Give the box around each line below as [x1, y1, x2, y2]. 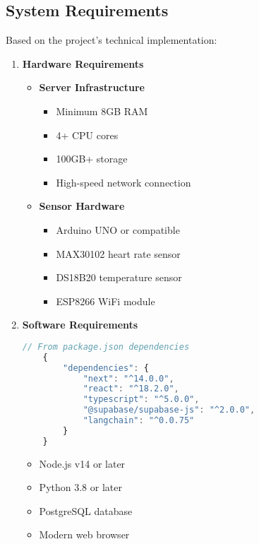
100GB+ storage [56, 151, 128, 166]
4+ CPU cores [56, 127, 119, 142]
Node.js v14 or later [39, 456, 126, 471]
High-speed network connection [56, 175, 191, 189]
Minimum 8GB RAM [56, 103, 148, 118]
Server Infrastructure [39, 80, 145, 95]
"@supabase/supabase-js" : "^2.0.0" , [83, 405, 255, 415]
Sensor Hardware [39, 199, 125, 213]
